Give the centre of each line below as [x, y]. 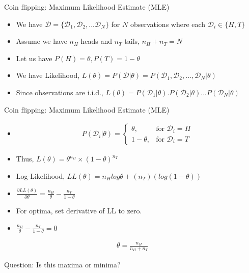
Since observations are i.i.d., [60, 92]
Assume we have [41, 41]
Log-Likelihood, [40, 175]
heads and [96, 41]
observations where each [168, 24]
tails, [132, 41]
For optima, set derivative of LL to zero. [79, 211]
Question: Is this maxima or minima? [62, 265]
